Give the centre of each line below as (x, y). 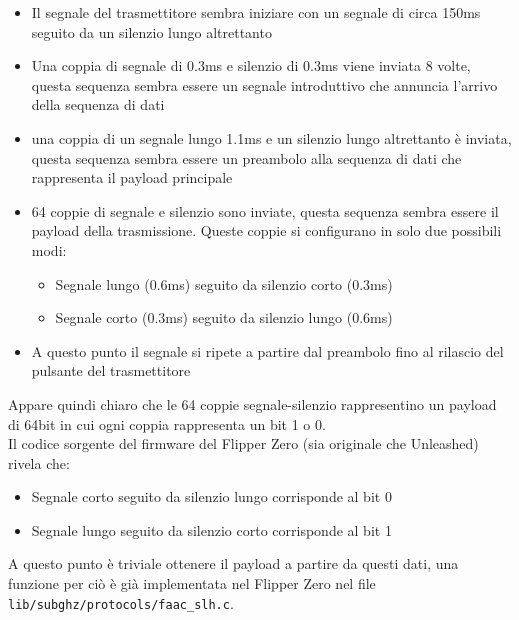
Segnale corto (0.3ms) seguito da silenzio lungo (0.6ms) (224, 317)
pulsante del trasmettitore (111, 370)
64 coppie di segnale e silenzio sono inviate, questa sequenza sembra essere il (265, 210)
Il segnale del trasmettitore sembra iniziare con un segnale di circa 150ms (256, 12)
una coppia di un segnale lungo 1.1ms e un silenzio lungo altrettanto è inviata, (271, 137)
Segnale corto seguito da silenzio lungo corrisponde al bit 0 (211, 496)
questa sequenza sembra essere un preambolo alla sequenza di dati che (246, 157)
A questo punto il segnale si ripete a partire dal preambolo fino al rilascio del (267, 350)
